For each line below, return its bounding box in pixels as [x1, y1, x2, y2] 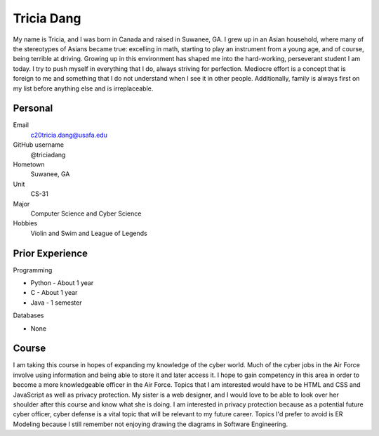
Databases [13, 311, 44, 319]
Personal [13, 103, 53, 114]
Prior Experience [13, 247, 88, 259]
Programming [13, 265, 53, 274]
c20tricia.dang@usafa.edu [30, 131, 108, 139]
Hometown [13, 160, 45, 169]
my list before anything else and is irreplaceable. [13, 84, 154, 93]
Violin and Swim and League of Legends [30, 229, 147, 237]
